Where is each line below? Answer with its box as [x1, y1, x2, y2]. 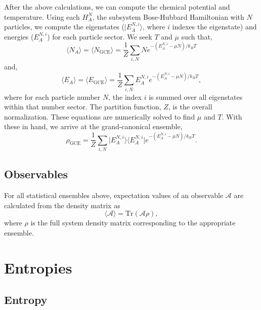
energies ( [4, 31, 34, 42]
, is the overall [168, 101, 212, 112]
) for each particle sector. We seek [47, 31, 152, 42]
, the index [108, 91, 142, 102]
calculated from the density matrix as [4, 200, 120, 210]
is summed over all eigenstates [149, 91, 243, 102]
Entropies [4, 257, 72, 278]
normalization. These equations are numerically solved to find [4, 111, 195, 122]
